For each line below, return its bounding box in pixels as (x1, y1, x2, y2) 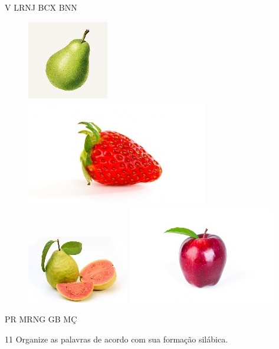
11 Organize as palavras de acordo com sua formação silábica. (5, 332, 228, 345)
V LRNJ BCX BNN (5, 1, 77, 13)
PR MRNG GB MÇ (5, 313, 77, 325)
